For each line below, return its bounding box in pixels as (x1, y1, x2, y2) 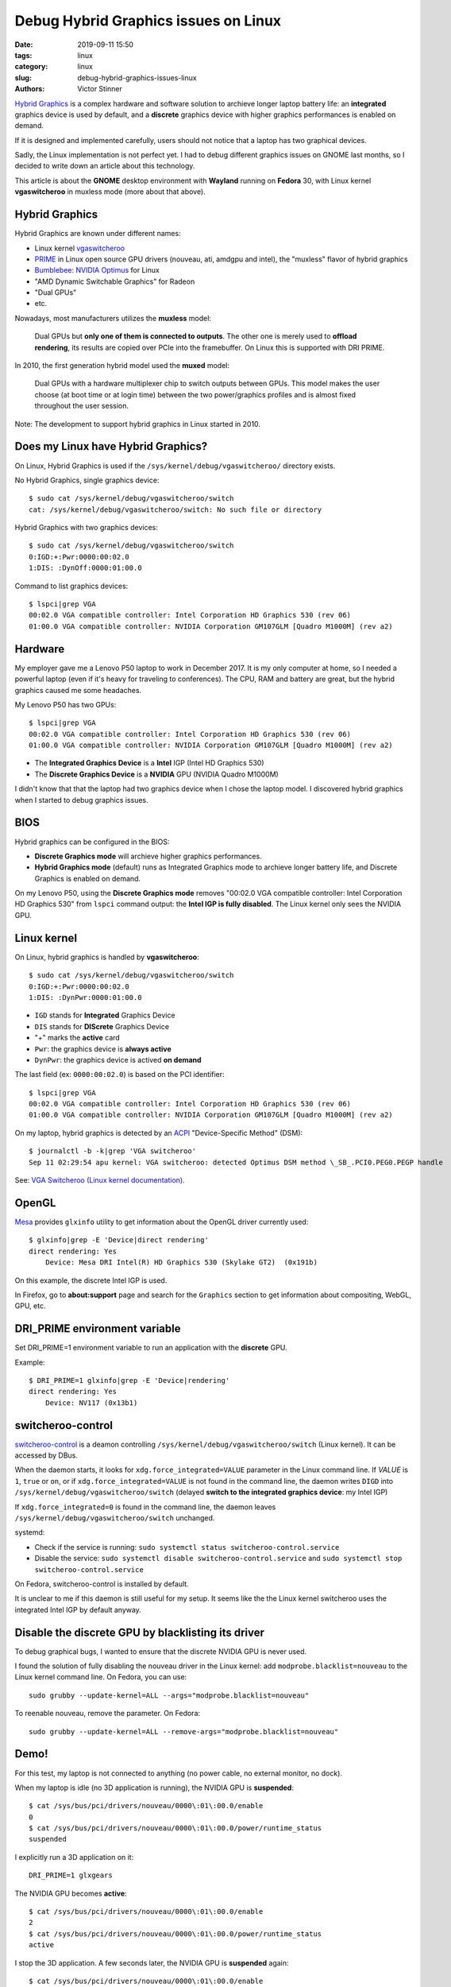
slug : (14, 72, 32, 83)
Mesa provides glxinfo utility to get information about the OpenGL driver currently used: (14, 1217, 309, 1226)
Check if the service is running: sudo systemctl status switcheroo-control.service (34, 1542, 340, 1551)
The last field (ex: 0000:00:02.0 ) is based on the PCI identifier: (14, 1070, 225, 1079)
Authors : (14, 84, 45, 94)
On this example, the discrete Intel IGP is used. (14, 1276, 168, 1285)
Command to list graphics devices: (14, 581, 129, 591)
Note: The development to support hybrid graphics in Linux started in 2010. (14, 419, 261, 428)
